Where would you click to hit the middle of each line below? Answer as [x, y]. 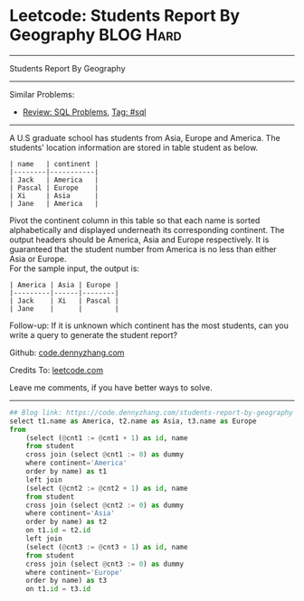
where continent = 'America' [76, 463]
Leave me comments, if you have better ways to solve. [111, 387]
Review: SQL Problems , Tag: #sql [84, 112]
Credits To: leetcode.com [57, 370]
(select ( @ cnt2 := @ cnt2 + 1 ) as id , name [107, 488]
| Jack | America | [54, 180]
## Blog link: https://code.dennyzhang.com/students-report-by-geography [152, 412]
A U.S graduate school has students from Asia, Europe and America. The [145, 137]
